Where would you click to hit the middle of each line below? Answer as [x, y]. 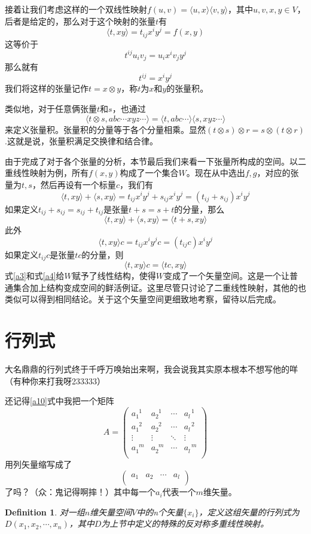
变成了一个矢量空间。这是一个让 [227, 276]
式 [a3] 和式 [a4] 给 [35, 276]
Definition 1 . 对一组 [45, 512]
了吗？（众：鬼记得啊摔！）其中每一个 [80, 492]
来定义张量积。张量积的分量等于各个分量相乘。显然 [105, 129]
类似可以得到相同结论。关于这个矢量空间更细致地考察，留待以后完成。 [143, 299]
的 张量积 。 [187, 88]
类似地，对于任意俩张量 [51, 108]
